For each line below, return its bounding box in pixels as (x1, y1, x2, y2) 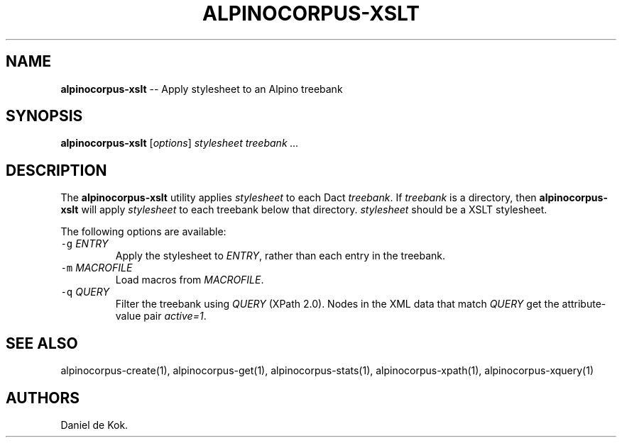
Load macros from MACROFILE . (115, 274, 264, 286)
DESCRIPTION (6, 161, 107, 179)
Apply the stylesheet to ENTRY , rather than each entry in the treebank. (115, 249, 446, 262)
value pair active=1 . (115, 310, 207, 323)
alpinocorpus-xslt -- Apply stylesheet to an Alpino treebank (60, 82, 343, 95)
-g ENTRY (60, 237, 109, 250)
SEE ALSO (6, 334, 78, 352)
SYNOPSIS (6, 107, 83, 125)
